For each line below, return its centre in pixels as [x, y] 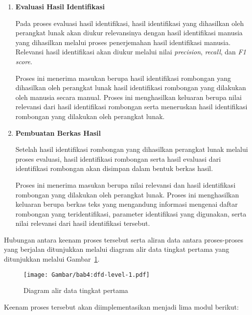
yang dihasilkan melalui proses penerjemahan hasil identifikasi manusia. [123, 42]
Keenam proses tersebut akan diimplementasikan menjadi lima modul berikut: [121, 306]
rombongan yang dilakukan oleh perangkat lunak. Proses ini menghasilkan [127, 194]
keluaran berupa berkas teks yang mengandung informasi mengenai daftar [126, 204]
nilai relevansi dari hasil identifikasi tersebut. [83, 223]
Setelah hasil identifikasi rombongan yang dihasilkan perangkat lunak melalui [132, 149]
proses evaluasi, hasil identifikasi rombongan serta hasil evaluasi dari [118, 158]
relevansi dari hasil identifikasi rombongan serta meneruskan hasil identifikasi [131, 107]
